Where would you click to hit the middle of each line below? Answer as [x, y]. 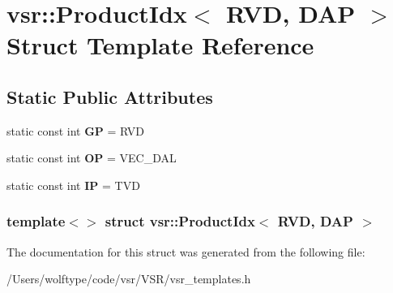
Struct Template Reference [160, 45]
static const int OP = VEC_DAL [92, 158]
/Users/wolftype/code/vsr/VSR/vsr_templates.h [129, 279]
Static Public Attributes [110, 96]
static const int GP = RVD [76, 130]
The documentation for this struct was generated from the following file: [186, 251]
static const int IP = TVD [73, 185]
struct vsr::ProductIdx [180, 221]
